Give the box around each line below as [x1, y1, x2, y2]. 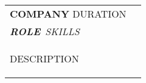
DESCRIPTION [10, 51, 79, 65]
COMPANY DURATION [10, 7, 127, 21]
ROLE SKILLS [10, 24, 80, 38]
